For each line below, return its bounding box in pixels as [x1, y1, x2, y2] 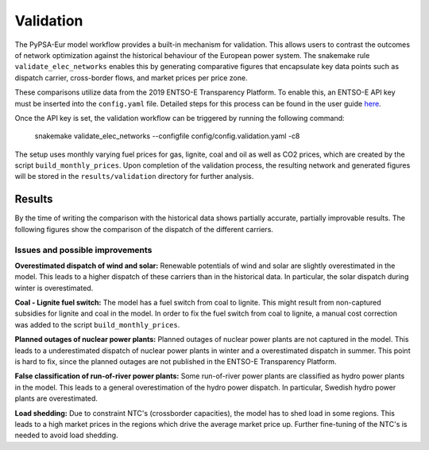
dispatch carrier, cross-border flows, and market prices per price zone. [14, 72, 248, 83]
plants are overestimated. [14, 394, 99, 403]
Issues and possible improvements [14, 244, 153, 255]
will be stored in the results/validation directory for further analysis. [14, 172, 254, 181]
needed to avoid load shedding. [14, 430, 118, 440]
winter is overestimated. [14, 283, 94, 293]
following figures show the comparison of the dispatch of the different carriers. [14, 224, 274, 234]
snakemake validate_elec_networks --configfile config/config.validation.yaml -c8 [34, 131, 300, 141]
